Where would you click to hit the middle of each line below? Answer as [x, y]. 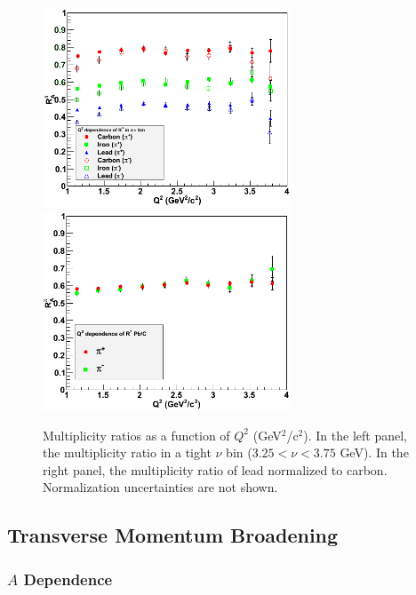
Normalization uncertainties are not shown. [160, 487]
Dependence [68, 579]
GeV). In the [374, 452]
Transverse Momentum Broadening [173, 535]
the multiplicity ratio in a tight [127, 452]
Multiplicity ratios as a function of [136, 435]
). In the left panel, [355, 435]
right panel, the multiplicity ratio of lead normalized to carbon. [215, 469]
